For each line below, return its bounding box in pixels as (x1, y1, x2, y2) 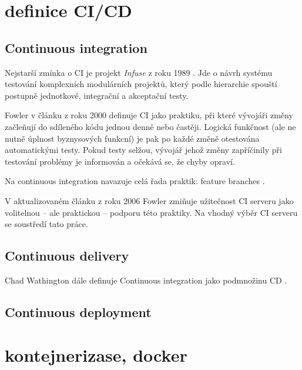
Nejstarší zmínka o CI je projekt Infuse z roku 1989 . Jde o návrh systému (5, 66, 273, 78)
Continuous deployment (5, 302, 152, 321)
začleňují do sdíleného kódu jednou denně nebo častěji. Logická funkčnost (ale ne (5, 120, 296, 132)
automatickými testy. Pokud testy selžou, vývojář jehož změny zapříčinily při (5, 144, 282, 156)
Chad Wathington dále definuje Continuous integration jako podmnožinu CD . (5, 274, 287, 286)
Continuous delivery (5, 246, 129, 265)
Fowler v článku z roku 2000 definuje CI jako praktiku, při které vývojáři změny (5, 109, 293, 121)
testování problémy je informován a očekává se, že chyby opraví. (5, 155, 235, 167)
